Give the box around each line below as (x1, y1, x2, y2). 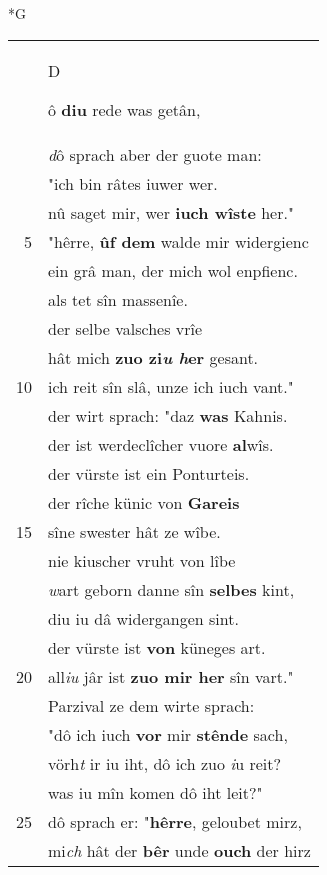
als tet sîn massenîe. (48, 287, 188, 311)
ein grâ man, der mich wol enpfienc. (48, 258, 298, 282)
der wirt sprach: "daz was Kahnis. (48, 403, 288, 427)
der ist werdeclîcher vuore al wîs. (48, 432, 274, 456)
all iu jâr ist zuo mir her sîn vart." (48, 664, 294, 688)
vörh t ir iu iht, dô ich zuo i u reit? (48, 751, 282, 775)
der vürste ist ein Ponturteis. (48, 461, 250, 485)
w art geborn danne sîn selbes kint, (48, 577, 295, 601)
